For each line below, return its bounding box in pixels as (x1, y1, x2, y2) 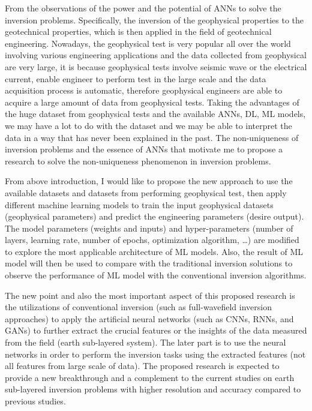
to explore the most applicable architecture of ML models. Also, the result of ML (5, 245, 304, 257)
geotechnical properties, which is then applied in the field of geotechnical (5, 25, 272, 38)
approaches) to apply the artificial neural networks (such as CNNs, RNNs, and (5, 312, 294, 325)
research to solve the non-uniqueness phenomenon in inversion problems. (5, 154, 271, 167)
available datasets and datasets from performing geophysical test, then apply (5, 186, 287, 199)
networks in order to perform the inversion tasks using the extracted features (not (5, 347, 306, 360)
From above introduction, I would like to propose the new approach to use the (5, 175, 293, 187)
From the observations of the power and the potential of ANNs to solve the (5, 2, 281, 14)
